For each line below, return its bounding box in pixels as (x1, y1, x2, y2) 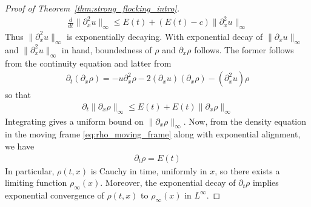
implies (252, 176, 279, 189)
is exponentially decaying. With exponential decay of (67, 30, 263, 42)
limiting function (5, 176, 67, 189)
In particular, (5, 164, 55, 177)
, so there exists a (215, 164, 280, 177)
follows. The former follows (194, 43, 294, 56)
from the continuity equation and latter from (5, 56, 172, 69)
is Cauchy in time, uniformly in (90, 164, 207, 177)
